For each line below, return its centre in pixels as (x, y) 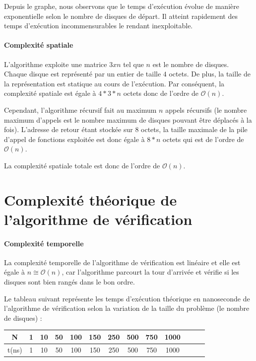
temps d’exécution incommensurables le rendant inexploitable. (98, 26)
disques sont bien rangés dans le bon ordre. (69, 282)
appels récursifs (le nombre (206, 109)
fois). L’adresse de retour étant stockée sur (68, 129)
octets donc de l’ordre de (161, 93)
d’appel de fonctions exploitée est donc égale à (74, 139)
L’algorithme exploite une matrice (56, 64)
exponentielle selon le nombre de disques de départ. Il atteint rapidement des (121, 16)
